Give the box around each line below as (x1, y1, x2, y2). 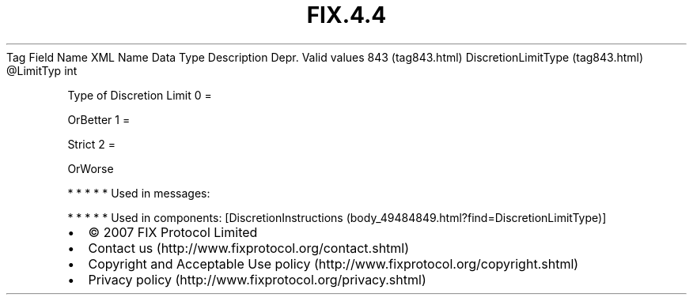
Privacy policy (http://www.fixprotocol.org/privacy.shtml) (88, 271, 426, 288)
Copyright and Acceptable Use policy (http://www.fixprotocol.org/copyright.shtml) (88, 255, 579, 272)
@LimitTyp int (6, 63, 78, 77)
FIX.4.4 (306, 2, 387, 28)
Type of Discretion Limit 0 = (67, 88, 212, 102)
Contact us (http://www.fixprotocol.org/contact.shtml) (88, 239, 410, 256)
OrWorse (67, 161, 114, 175)
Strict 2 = (67, 137, 116, 151)
